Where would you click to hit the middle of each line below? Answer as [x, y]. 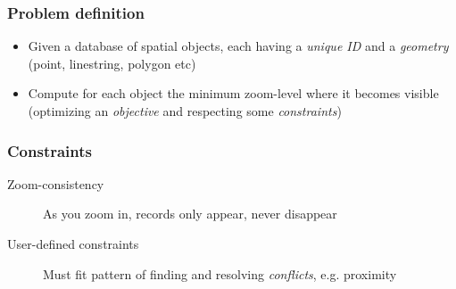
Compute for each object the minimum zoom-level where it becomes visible [233, 93]
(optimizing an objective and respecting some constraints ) [185, 111]
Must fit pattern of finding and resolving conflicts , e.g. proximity [220, 273]
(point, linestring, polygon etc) [112, 63]
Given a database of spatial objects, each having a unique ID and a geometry [238, 46]
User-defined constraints [73, 244]
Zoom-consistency [56, 183]
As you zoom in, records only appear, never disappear [190, 214]
